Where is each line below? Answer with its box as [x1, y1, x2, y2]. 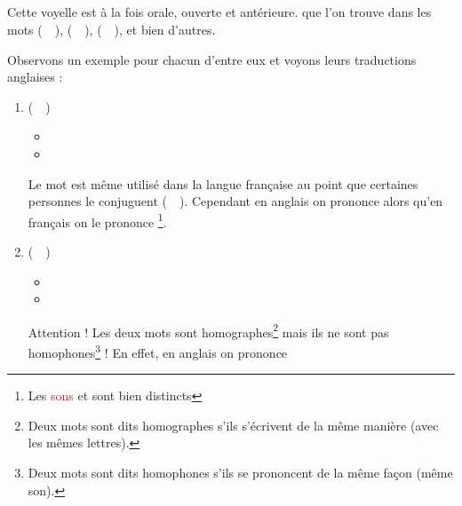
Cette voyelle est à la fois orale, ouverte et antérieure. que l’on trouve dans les [7, 3, 432, 21]
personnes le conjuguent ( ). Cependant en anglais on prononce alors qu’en [28, 192, 443, 210]
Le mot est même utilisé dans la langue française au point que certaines [28, 174, 418, 193]
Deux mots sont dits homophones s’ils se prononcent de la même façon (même [28, 463, 453, 482]
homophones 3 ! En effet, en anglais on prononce [28, 341, 288, 361]
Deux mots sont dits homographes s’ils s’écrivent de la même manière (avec [28, 415, 439, 434]
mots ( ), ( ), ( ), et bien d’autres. [7, 20, 216, 38]
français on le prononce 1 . [28, 210, 167, 231]
